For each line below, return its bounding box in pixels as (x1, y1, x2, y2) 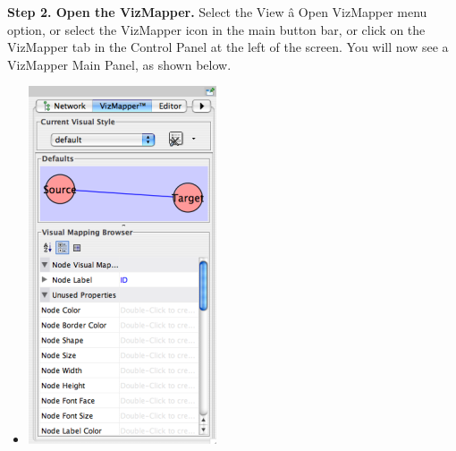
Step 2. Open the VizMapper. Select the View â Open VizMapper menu (7, 3, 427, 21)
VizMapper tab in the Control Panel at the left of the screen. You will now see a (7, 38, 449, 56)
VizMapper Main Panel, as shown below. (7, 55, 232, 73)
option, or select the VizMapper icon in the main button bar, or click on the (7, 20, 426, 38)
